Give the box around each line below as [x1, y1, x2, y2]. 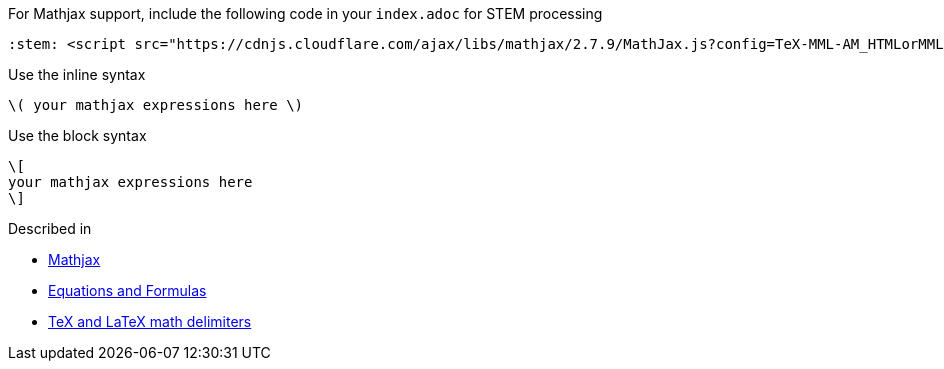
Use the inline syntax [8, 66, 146, 83]
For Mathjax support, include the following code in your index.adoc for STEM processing [8, 5, 603, 22]
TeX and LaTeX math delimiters [48, 313, 252, 330]
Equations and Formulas [48, 282, 207, 299]
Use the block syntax [8, 127, 147, 144]
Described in [8, 220, 92, 237]
